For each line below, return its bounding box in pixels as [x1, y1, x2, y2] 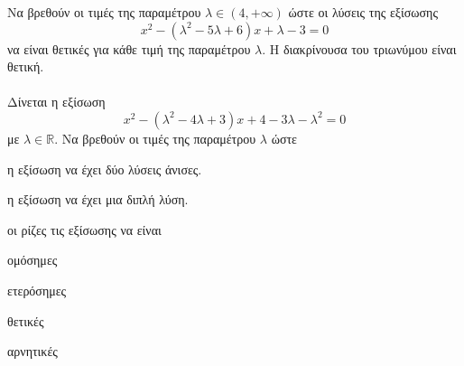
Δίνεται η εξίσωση [7, 92, 106, 111]
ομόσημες [7, 250, 58, 269]
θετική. [7, 57, 44, 76]
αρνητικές [7, 342, 58, 361]
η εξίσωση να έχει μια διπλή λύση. [7, 190, 189, 209]
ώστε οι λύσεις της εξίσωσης [288, 3, 438, 21]
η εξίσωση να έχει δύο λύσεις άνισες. [7, 159, 202, 178]
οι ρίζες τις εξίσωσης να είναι [7, 220, 162, 239]
